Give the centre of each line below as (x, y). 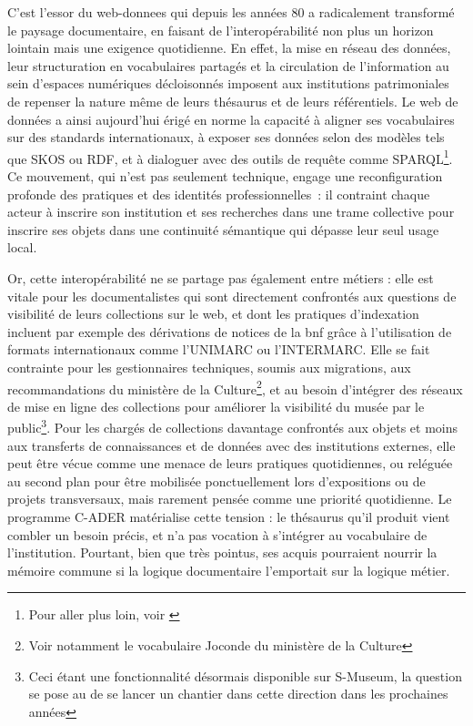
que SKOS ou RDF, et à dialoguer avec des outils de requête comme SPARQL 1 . (230, 157)
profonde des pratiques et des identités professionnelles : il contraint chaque (219, 194)
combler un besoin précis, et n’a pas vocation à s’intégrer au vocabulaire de (217, 534)
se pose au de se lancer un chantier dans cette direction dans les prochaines (238, 694)
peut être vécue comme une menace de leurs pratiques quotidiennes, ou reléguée (230, 463)
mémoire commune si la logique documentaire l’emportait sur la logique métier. (229, 570)
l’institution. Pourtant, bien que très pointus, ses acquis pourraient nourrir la (222, 552)
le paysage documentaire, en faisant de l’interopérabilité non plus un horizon (221, 30)
